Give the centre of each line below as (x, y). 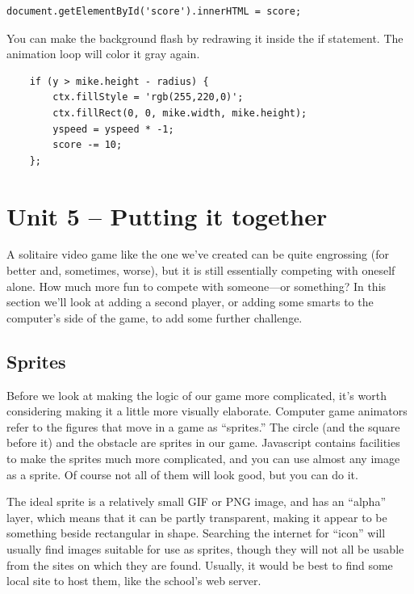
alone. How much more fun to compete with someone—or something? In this (197, 286)
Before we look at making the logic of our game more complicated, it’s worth (197, 395)
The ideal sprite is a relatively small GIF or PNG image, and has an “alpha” (196, 501)
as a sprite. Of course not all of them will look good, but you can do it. (182, 474)
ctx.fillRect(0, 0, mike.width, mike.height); (180, 113)
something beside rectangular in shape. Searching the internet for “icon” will (196, 533)
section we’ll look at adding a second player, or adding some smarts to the (190, 302)
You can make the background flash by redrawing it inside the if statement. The (205, 38)
